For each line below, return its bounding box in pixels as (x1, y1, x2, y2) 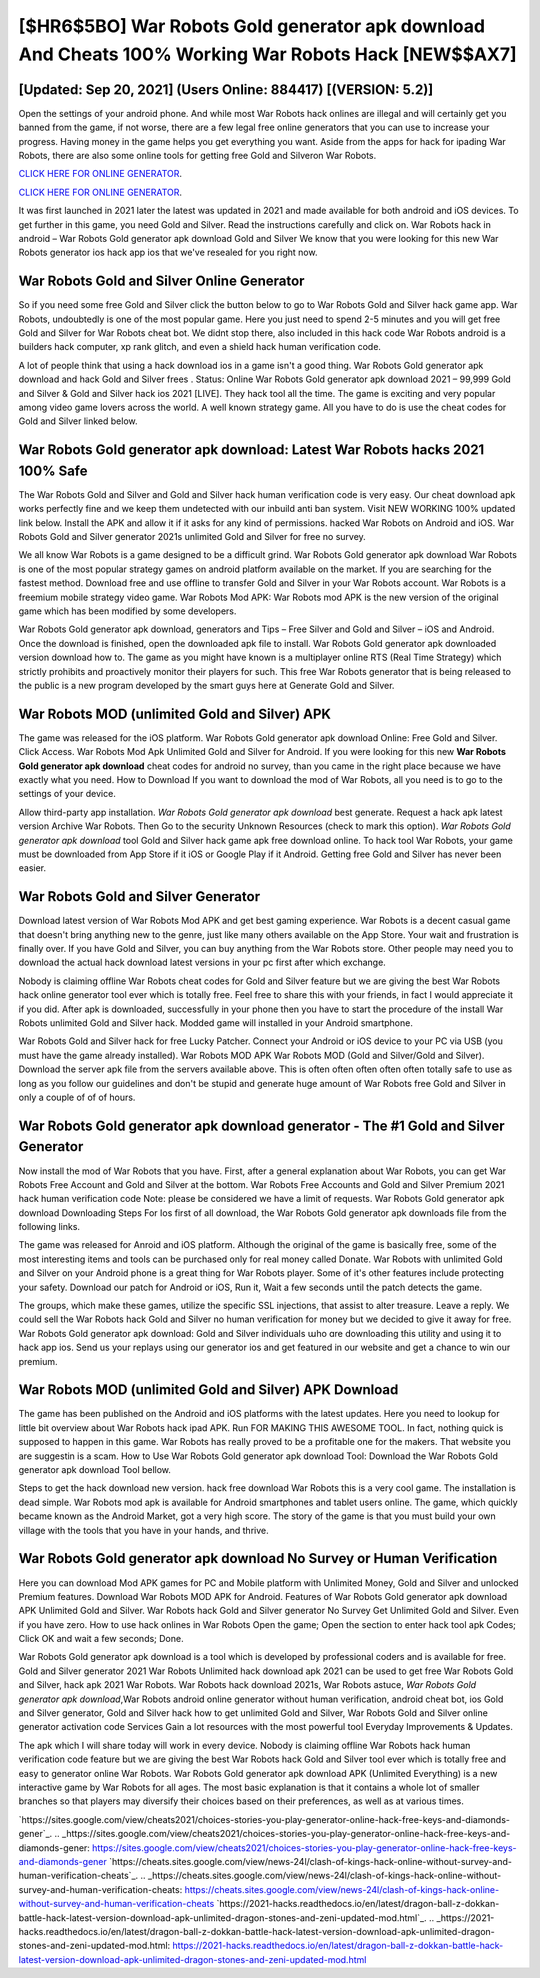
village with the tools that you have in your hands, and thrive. (18, 1524, 269, 1536)
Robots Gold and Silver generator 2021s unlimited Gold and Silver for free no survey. (18, 531, 367, 543)
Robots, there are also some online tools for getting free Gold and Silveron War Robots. (18, 150, 377, 162)
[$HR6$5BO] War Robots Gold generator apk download (18, 15, 485, 37)
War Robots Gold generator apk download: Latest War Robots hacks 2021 (18, 441, 485, 459)
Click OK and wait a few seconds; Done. (18, 1633, 184, 1645)
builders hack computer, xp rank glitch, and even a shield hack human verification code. (18, 341, 382, 353)
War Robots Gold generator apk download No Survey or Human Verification (18, 1550, 498, 1567)
